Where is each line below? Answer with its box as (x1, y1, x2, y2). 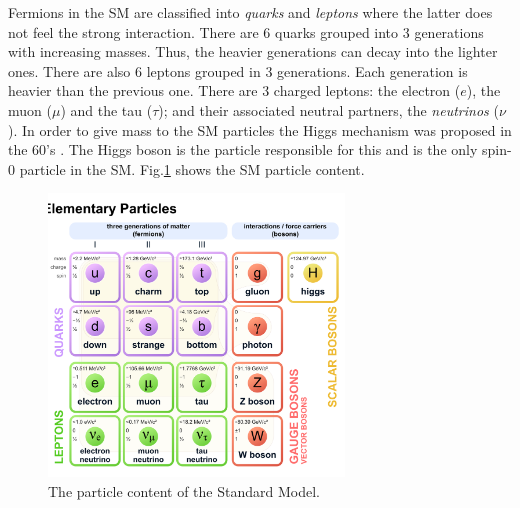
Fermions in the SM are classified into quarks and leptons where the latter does (8, 2, 493, 22)
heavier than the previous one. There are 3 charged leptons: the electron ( (8, 80, 461, 101)
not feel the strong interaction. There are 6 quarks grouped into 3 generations (8, 21, 484, 42)
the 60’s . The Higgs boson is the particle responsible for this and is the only (8, 139, 478, 160)
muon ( (8, 99, 52, 120)
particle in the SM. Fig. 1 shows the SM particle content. (19, 158, 365, 179)
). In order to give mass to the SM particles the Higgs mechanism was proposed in (8, 119, 512, 140)
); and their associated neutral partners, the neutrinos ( (158, 99, 499, 120)
